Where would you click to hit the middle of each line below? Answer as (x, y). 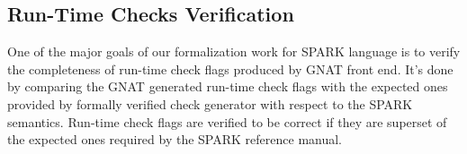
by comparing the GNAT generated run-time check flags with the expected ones (228, 86)
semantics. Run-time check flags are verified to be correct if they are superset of (227, 121)
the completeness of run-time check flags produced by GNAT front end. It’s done (230, 68)
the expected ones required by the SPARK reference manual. (175, 139)
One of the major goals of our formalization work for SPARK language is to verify (234, 51)
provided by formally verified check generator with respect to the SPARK (210, 103)
